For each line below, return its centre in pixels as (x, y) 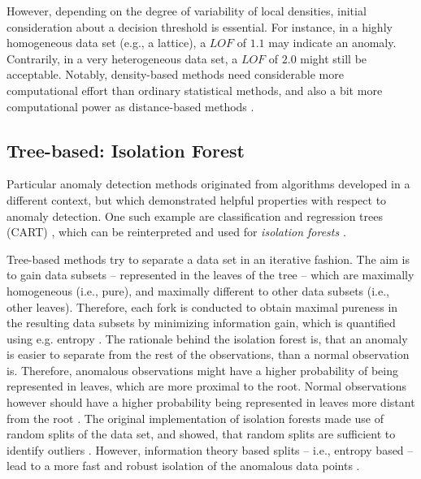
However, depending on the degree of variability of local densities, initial (187, 11)
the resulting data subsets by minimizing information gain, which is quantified (201, 323)
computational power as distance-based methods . (130, 106)
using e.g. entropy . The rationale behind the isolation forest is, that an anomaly (207, 338)
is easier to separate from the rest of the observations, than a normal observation (208, 354)
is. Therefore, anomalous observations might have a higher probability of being (202, 370)
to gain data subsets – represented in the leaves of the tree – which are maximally (210, 275)
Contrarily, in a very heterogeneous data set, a (122, 58)
